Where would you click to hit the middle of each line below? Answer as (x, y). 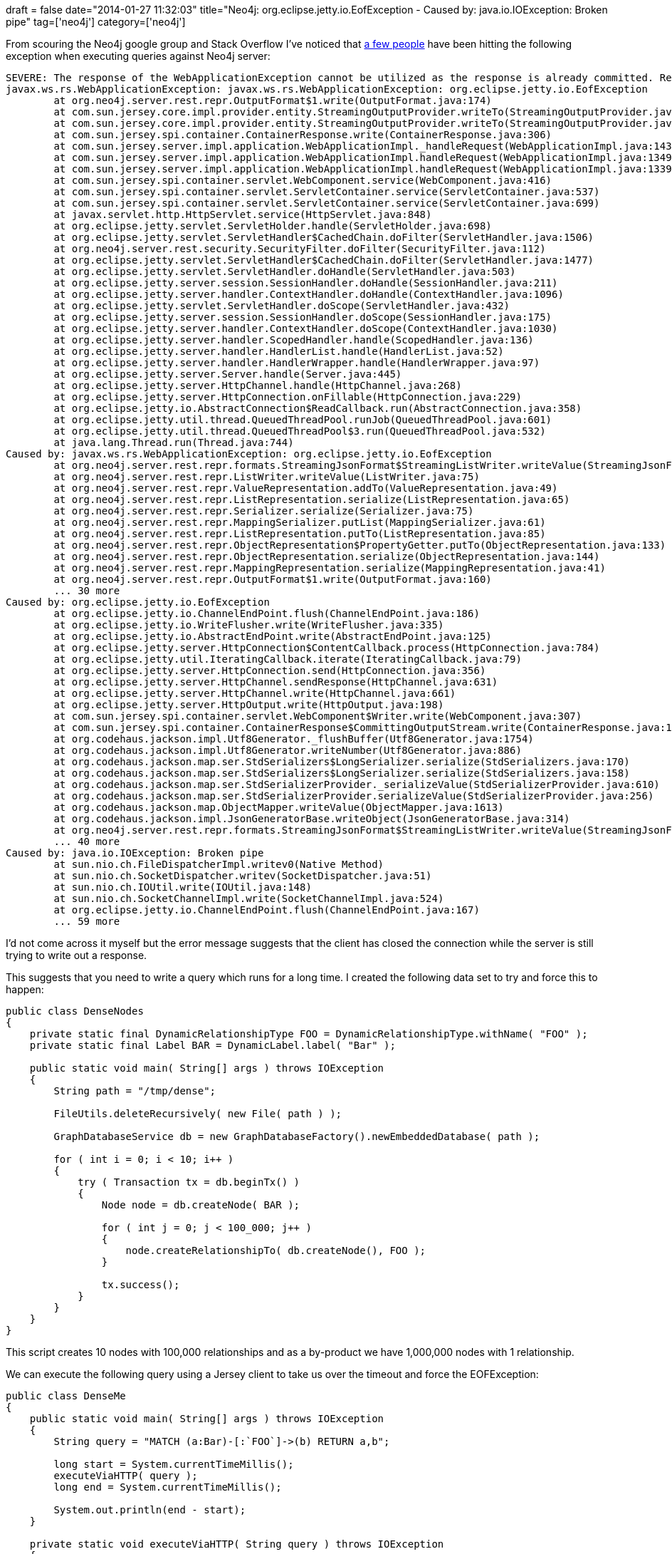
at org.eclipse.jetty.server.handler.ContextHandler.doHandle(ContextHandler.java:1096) (309, 294)
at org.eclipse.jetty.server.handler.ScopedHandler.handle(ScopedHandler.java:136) (294, 340)
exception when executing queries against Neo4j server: (138, 56)
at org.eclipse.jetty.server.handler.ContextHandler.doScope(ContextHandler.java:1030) (306, 328)
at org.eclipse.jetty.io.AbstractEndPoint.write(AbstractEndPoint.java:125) (273, 636)
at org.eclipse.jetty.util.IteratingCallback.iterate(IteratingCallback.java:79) (288, 659)
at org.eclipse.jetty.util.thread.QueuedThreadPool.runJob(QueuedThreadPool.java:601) (303, 420)
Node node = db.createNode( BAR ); (201, 1205)
